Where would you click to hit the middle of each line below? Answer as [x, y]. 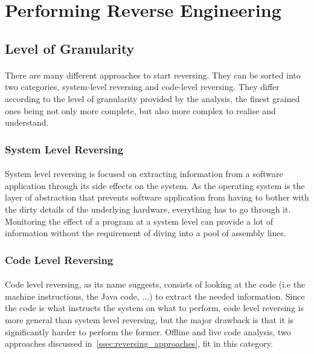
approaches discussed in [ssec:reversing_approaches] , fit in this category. [139, 343]
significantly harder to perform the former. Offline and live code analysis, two [148, 331]
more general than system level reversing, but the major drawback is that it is [149, 319]
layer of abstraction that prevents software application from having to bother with [157, 197]
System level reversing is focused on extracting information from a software [144, 174]
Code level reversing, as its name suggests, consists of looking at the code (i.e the [155, 284]
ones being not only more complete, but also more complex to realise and [140, 110]
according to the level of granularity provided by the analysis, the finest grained [152, 98]
